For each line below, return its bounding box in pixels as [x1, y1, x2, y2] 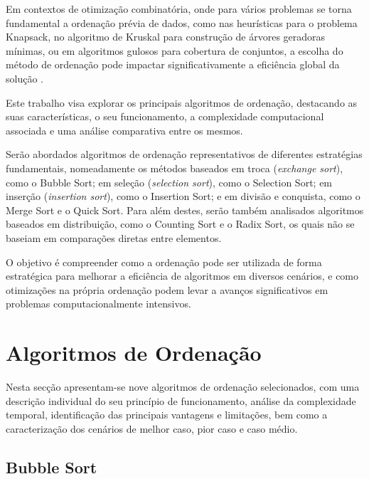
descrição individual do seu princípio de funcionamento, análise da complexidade [6, 393, 356, 408]
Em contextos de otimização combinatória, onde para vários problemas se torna [6, 1, 352, 16]
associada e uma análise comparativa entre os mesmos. [6, 122, 243, 137]
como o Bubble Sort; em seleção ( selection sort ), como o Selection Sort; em [6, 174, 333, 189]
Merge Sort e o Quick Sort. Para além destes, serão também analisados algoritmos [6, 202, 364, 217]
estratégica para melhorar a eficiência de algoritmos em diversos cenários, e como [6, 268, 359, 283]
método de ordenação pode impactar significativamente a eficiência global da [6, 57, 340, 72]
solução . [6, 70, 43, 85]
